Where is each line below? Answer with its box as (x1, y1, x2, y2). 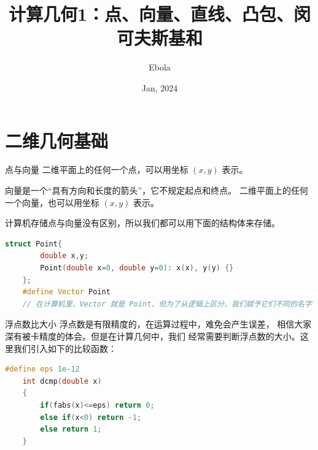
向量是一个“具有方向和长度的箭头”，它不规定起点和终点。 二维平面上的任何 (5, 184, 308, 197)
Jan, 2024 (141, 81, 178, 94)
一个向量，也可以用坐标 (5, 196, 99, 208)
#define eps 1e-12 (5, 365, 80, 374)
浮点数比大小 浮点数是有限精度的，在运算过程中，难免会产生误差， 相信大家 (5, 318, 312, 330)
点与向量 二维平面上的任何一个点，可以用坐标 (5, 163, 188, 176)
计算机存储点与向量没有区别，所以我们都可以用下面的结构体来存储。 (5, 216, 280, 229)
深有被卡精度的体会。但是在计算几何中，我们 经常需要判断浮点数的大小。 (5, 329, 300, 342)
